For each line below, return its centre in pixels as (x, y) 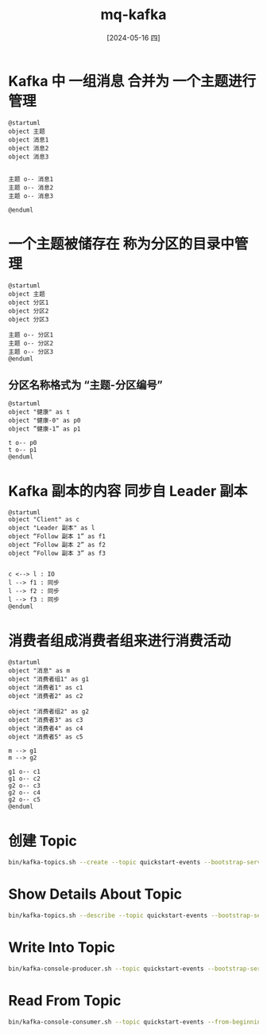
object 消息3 (29, 157)
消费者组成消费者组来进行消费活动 (120, 640)
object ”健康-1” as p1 (44, 429)
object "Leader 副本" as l (52, 528)
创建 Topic (43, 841)
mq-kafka (133, 15)
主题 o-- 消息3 (31, 196)
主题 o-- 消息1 (31, 179)
